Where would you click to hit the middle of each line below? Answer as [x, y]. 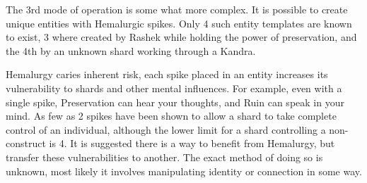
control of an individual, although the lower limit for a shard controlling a [166, 129]
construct [26, 143]
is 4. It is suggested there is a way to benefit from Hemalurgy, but [192, 143]
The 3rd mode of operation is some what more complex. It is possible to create [177, 9]
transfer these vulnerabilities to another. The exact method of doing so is [164, 157]
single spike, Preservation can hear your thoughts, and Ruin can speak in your [175, 102]
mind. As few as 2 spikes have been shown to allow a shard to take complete [171, 116]
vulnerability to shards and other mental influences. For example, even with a [174, 88]
